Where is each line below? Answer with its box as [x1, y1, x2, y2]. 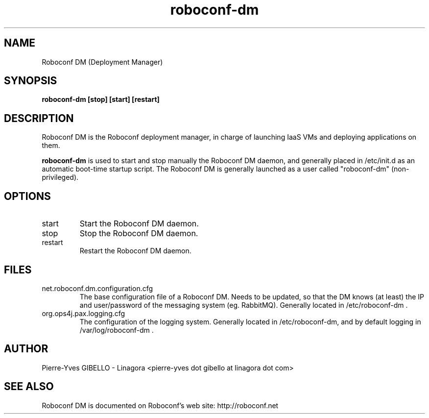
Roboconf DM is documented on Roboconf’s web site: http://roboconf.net [42, 401, 279, 410]
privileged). [42, 173, 79, 182]
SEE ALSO [4, 380, 54, 393]
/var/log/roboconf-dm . [79, 325, 154, 334]
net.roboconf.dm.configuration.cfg [42, 284, 153, 293]
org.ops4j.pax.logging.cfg [42, 309, 125, 318]
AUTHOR [4, 343, 48, 355]
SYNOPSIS [4, 74, 57, 87]
